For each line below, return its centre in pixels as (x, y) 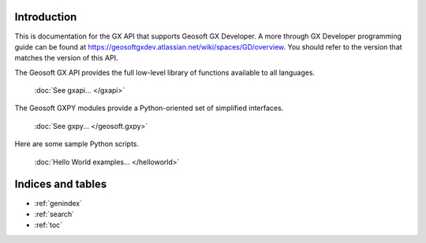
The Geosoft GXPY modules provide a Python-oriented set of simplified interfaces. (149, 108)
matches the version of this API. (66, 58)
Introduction (46, 17)
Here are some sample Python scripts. (77, 144)
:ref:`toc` (49, 225)
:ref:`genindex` (58, 203)
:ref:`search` (54, 214)
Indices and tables (61, 184)
